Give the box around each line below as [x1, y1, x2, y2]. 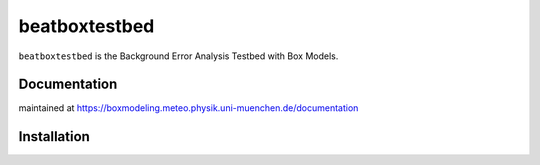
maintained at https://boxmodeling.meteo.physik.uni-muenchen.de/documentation [18, 102, 359, 114]
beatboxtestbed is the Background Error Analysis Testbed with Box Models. [18, 50, 339, 62]
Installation [18, 128, 90, 145]
